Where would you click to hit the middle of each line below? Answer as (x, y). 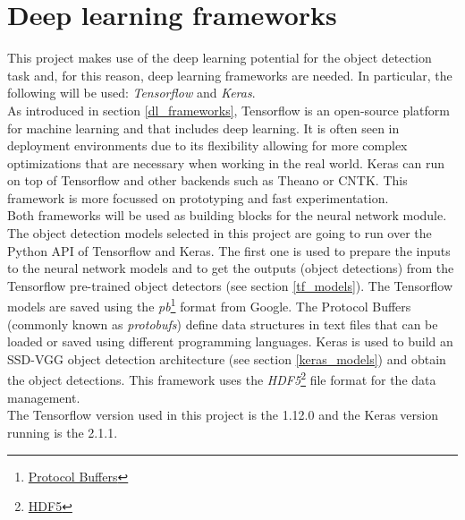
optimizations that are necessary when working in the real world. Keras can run (226, 162)
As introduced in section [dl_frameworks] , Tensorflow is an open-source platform (229, 110)
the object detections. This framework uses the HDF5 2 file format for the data (222, 379)
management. (44, 397)
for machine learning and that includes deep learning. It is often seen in (203, 128)
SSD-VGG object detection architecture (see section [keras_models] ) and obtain (227, 358)
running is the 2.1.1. (63, 432)
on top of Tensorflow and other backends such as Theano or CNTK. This (207, 180)
